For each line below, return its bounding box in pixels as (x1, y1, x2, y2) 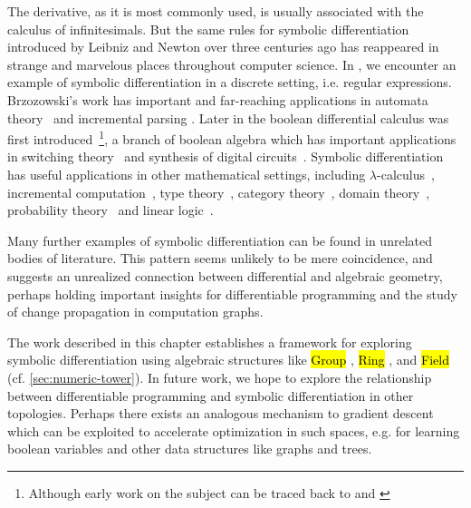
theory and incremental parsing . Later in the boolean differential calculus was (7, 108, 449, 127)
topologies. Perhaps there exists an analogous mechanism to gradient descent (7, 404, 434, 423)
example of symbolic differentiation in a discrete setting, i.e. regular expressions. (7, 73, 452, 92)
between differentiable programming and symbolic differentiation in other (7, 386, 414, 405)
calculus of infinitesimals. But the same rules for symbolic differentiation (7, 19, 409, 38)
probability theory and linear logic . (7, 200, 214, 220)
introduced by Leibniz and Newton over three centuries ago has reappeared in (7, 37, 439, 56)
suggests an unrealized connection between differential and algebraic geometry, (7, 266, 443, 285)
